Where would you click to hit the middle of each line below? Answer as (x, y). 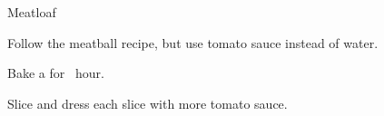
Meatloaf (32, 12)
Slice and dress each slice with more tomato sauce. (148, 103)
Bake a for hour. (56, 73)
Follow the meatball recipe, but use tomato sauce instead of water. (193, 42)
